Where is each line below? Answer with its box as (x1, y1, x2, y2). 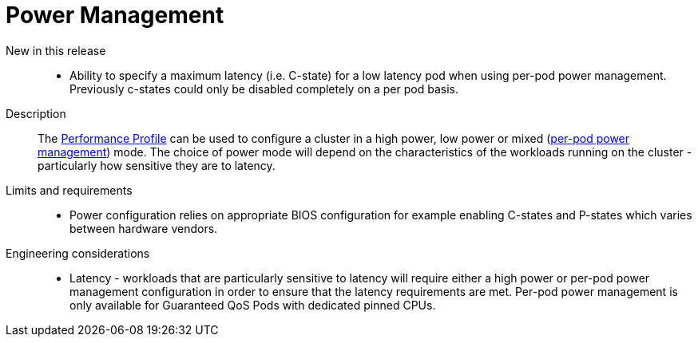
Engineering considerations (6, 246, 150, 260)
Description (6, 106, 66, 120)
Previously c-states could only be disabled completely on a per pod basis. (69, 81, 458, 96)
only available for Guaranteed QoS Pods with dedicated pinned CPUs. (69, 298, 436, 312)
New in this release (6, 43, 106, 57)
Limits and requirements (6, 183, 133, 197)
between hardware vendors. (69, 221, 218, 235)
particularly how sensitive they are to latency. (38, 158, 276, 172)
